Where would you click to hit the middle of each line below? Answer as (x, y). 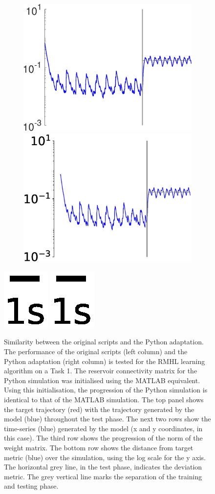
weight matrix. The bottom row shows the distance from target (99, 448)
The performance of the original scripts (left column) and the (96, 351)
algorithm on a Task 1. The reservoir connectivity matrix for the (101, 371)
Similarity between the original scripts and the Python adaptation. (104, 342)
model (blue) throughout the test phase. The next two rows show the (107, 419)
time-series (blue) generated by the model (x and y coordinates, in (103, 428)
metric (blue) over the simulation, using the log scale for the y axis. (105, 457)
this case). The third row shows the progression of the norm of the (103, 438)
